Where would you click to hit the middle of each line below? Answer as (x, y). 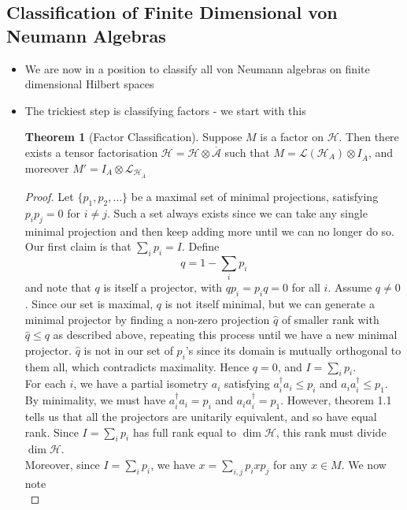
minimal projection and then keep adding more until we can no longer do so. (210, 231)
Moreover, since (62, 464)
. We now (364, 464)
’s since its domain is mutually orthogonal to (293, 350)
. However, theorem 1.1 (336, 400)
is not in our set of (128, 350)
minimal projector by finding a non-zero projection (147, 319)
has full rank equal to (185, 432)
